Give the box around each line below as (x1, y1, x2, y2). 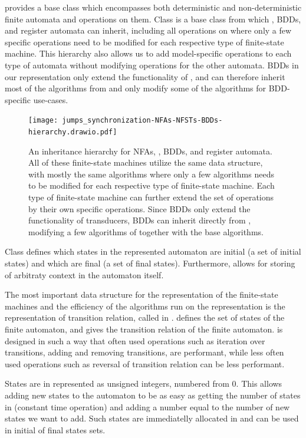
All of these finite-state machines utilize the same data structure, (28, 156, 263, 169)
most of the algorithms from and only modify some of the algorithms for (5, 82, 266, 94)
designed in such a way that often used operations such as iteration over (5, 334, 265, 347)
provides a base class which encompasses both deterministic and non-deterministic (5, 1, 302, 13)
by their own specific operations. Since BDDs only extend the (28, 202, 251, 215)
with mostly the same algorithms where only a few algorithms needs (28, 167, 274, 180)
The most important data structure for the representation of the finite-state (5, 288, 278, 301)
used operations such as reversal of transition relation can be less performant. (5, 357, 285, 370)
